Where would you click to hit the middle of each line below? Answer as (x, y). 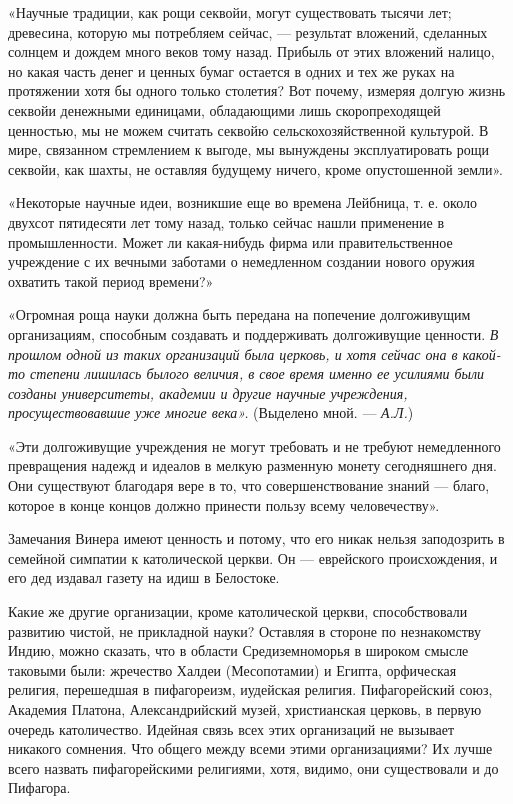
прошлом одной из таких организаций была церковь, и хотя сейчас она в (233, 353)
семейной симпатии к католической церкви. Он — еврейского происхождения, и (253, 557)
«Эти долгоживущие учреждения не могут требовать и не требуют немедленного (254, 445)
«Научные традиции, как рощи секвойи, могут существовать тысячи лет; (230, 12)
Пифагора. (39, 787)
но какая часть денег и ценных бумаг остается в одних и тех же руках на (231, 70)
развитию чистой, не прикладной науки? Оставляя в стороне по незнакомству (244, 630)
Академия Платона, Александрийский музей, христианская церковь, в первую (245, 709)
